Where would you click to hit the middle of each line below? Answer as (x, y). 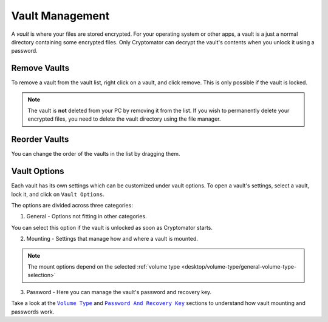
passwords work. (33, 312)
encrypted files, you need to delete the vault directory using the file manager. (124, 119)
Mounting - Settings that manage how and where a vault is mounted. (112, 239)
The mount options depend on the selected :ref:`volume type (104, 266)
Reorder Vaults (40, 139)
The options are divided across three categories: (72, 205)
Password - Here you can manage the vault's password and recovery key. (119, 292)
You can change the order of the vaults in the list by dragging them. (96, 154)
